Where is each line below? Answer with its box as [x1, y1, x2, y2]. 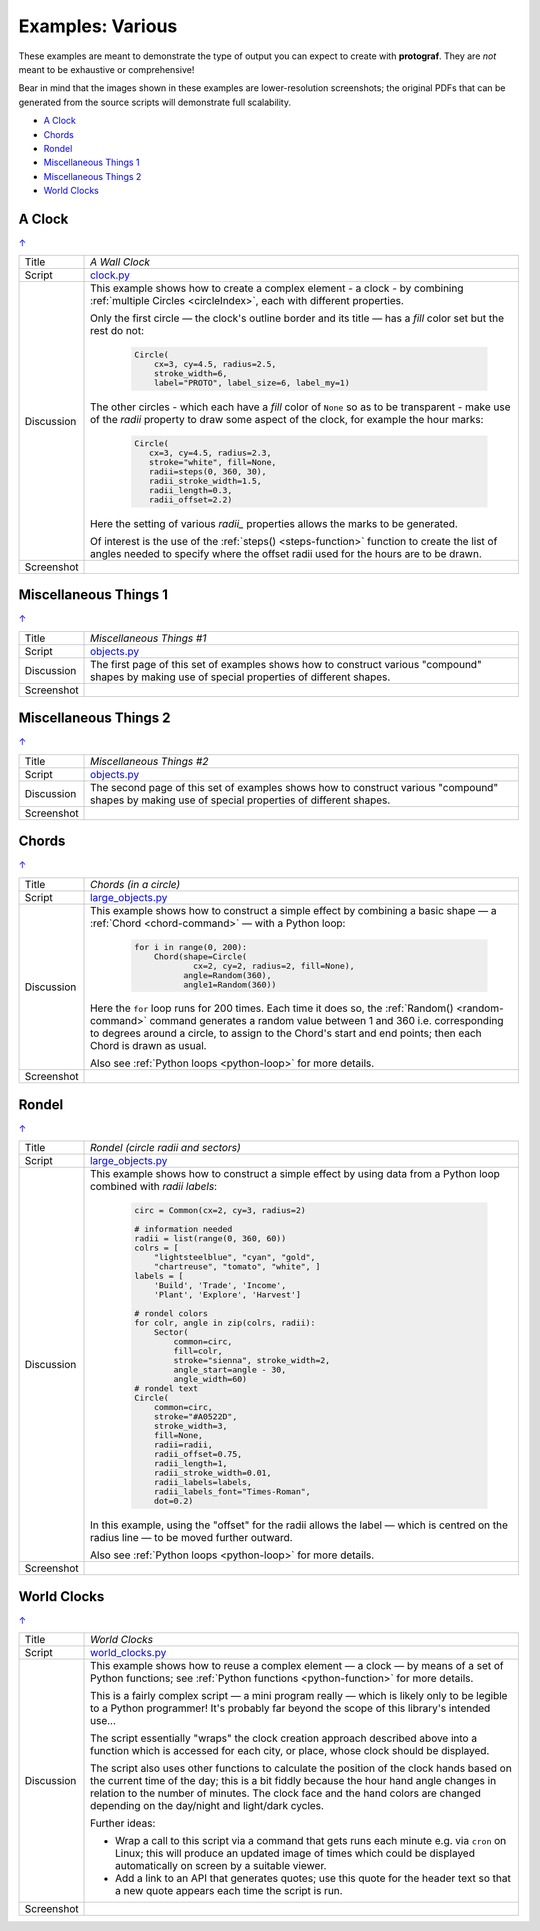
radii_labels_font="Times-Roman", [153, 1486, 311, 1497]
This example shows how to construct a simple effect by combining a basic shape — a [90, 903, 497, 917]
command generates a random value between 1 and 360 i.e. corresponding [149, 1014, 504, 1028]
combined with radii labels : [90, 1180, 218, 1194]
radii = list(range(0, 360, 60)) [134, 1233, 287, 1244]
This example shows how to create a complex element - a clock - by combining [90, 281, 464, 295]
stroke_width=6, [153, 368, 228, 379]
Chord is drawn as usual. [90, 1039, 207, 1053]
